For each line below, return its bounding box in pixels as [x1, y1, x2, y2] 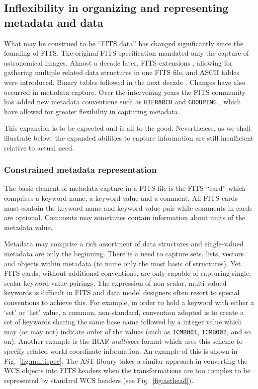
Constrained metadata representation [4, 163, 157, 176]
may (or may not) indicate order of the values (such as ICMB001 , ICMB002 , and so [4, 326, 251, 336]
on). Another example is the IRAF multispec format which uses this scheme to [4, 336, 243, 346]
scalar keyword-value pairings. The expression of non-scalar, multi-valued [4, 277, 227, 288]
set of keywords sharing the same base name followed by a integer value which [4, 316, 242, 327]
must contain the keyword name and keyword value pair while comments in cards [4, 202, 252, 213]
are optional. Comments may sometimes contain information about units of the [4, 212, 246, 223]
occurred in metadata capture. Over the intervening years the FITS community [4, 86, 246, 97]
